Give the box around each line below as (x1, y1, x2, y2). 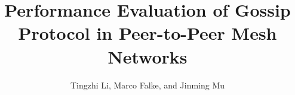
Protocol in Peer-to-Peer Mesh (18, 21, 277, 45)
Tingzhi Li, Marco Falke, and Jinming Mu (70, 78, 225, 91)
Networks (107, 44, 188, 68)
